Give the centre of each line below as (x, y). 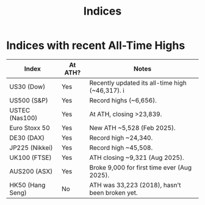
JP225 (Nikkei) (31, 148)
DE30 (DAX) (27, 137)
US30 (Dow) (27, 87)
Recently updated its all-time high (138, 82)
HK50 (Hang (27, 185)
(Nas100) (23, 118)
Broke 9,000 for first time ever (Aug (141, 167)
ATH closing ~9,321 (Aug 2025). (137, 157)
